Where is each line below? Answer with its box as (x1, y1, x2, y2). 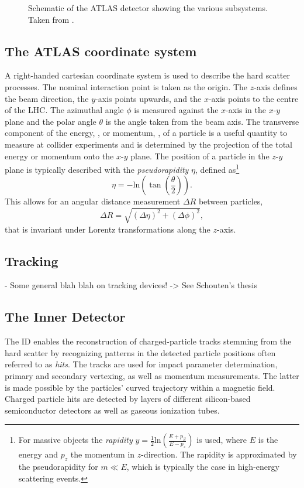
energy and (18, 448, 58, 460)
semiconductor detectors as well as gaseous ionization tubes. (5, 404, 220, 416)
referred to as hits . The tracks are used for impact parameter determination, (5, 358, 278, 370)
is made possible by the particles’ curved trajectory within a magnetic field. (5, 381, 275, 393)
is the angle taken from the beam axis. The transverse (105, 115, 299, 127)
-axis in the (226, 104, 267, 116)
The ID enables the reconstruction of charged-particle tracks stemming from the (5, 335, 292, 347)
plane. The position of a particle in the (130, 149, 270, 162)
